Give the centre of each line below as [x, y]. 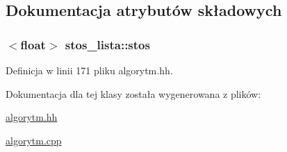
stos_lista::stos [107, 44]
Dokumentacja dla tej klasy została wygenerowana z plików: [133, 93]
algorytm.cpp [34, 140]
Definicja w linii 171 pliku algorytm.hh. [89, 70]
